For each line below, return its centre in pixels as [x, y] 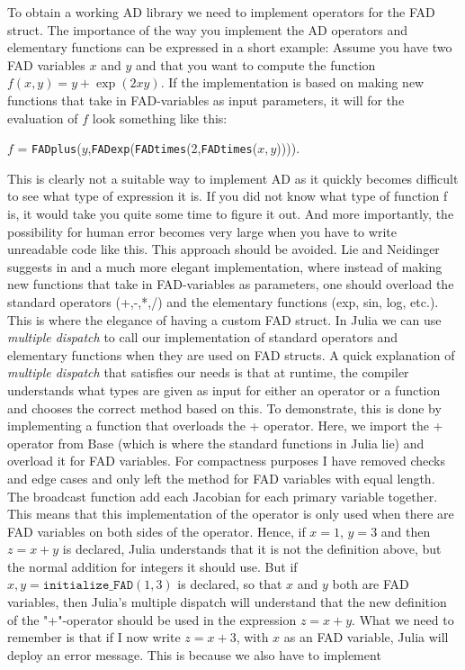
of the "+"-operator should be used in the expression [152, 619]
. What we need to [403, 619]
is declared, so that [230, 584]
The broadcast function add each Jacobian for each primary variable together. [223, 496]
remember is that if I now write [94, 637]
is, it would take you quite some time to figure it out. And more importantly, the [231, 213]
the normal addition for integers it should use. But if [152, 566]
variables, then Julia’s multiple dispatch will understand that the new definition [227, 602]
